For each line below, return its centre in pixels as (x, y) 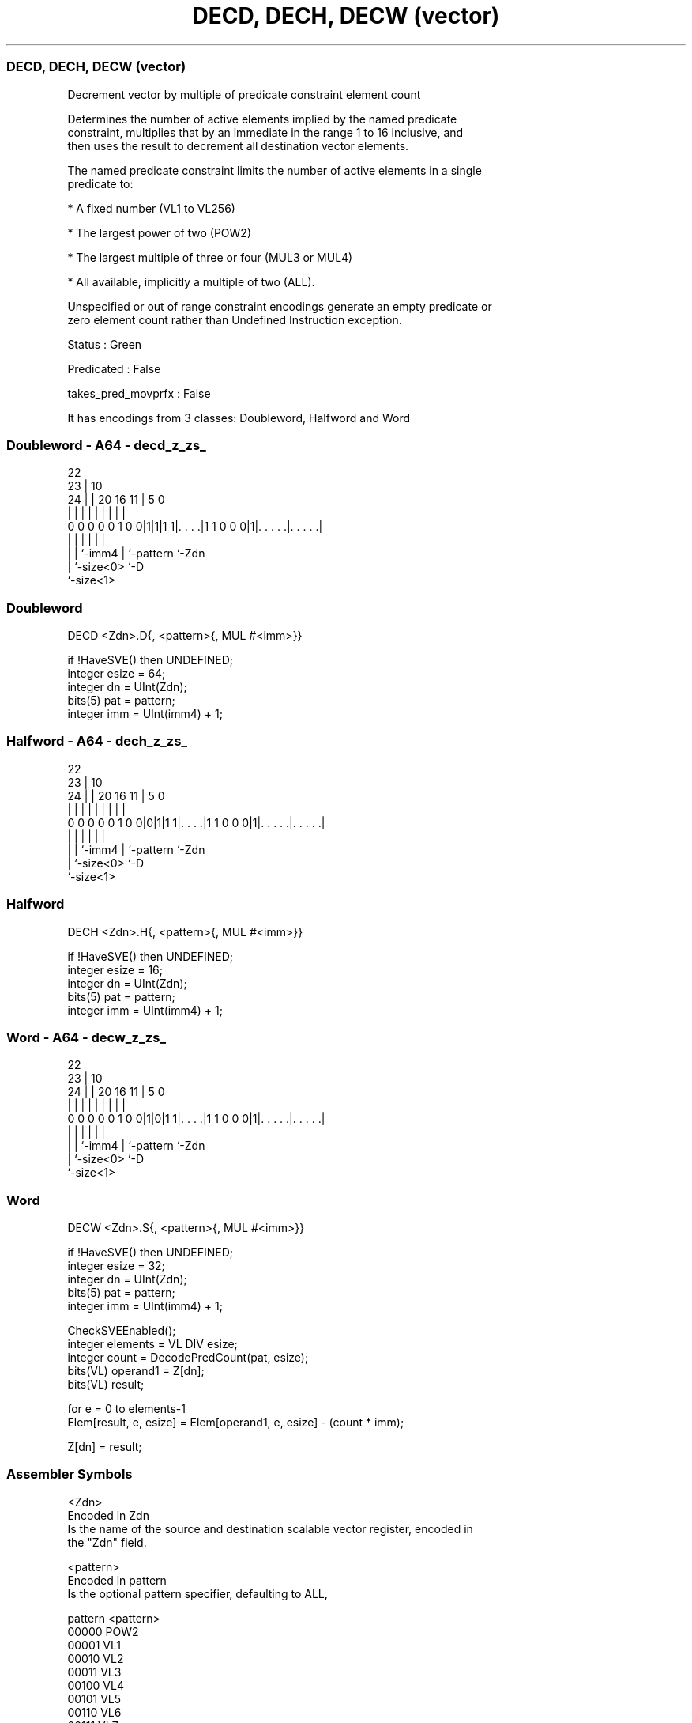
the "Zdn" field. (107, 1542)
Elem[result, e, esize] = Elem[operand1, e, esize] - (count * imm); (236, 1422)
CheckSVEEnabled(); (122, 1330)
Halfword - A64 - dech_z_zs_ (97, 741)
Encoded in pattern (117, 1580)
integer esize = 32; (116, 1266)
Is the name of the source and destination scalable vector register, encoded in (270, 1528)
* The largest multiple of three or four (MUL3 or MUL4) (210, 257)
